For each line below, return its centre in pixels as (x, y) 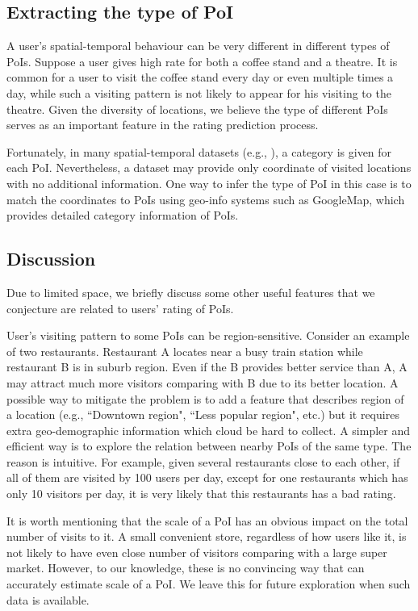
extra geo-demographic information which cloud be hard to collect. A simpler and (209, 430)
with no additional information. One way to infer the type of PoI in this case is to (209, 183)
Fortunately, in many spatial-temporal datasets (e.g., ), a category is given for (199, 151)
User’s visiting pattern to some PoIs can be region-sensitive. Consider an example (208, 335)
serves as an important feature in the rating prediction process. (163, 125)
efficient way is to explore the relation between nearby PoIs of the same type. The (209, 446)
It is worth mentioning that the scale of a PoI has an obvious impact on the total (207, 520)
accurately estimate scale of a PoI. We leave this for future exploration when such (209, 584)
